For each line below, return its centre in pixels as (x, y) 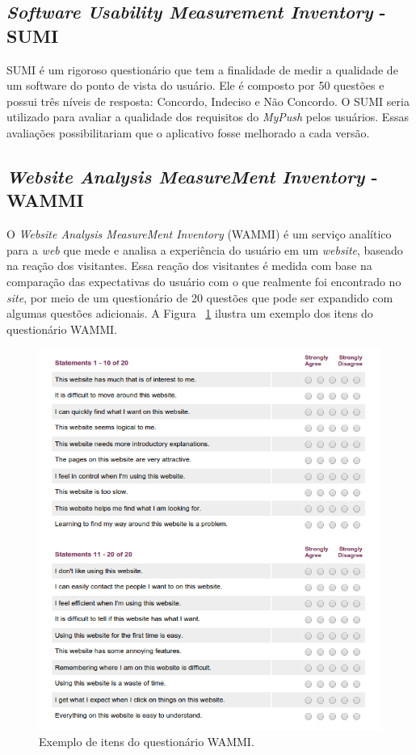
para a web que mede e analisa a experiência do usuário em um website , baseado (205, 249)
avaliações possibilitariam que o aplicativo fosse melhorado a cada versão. (188, 132)
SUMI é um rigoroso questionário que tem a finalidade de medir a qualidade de (202, 69)
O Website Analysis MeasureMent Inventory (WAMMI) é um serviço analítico (199, 234)
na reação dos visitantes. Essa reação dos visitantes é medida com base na (189, 266)
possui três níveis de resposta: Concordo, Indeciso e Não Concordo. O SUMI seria (208, 101)
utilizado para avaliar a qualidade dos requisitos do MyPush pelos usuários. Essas (208, 117)
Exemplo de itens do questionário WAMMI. (147, 742)
